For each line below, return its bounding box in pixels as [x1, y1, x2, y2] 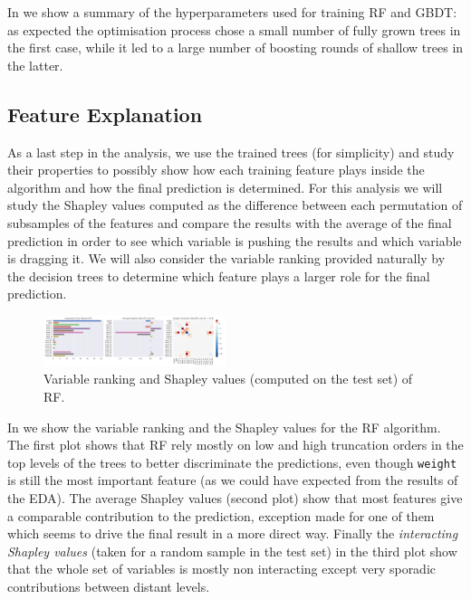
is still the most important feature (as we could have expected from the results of [7, 471, 458, 490]
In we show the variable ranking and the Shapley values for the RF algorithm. [7, 417, 441, 436]
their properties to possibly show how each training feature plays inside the [7, 160, 425, 179]
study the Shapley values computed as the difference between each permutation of [7, 195, 463, 214]
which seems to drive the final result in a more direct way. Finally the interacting [7, 524, 458, 543]
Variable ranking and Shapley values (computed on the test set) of [43, 369, 413, 388]
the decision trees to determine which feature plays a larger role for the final [7, 266, 430, 285]
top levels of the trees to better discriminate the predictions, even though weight [7, 452, 457, 471]
